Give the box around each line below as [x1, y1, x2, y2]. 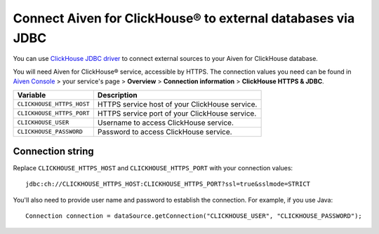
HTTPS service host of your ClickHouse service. [97, 99, 258, 109]
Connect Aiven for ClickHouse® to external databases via [13, 11, 355, 26]
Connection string [13, 145, 94, 157]
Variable [17, 90, 46, 99]
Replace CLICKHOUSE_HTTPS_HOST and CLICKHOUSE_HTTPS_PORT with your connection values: [13, 164, 293, 172]
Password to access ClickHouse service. [97, 127, 232, 137]
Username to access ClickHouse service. [97, 118, 234, 128]
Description [97, 90, 138, 99]
